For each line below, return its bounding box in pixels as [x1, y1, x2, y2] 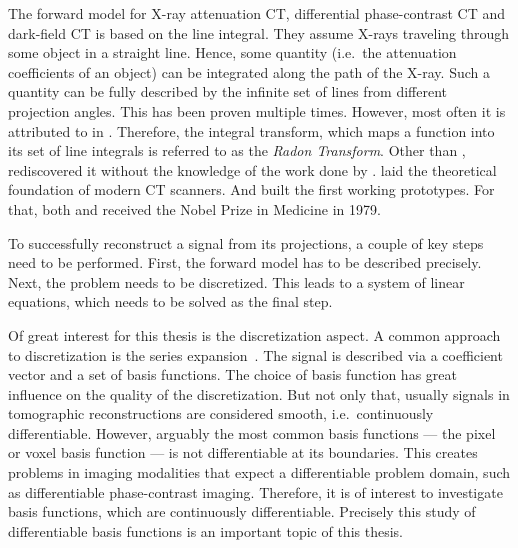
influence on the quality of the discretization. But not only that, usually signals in [8, 383, 510, 404]
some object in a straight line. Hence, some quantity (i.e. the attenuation [8, 42, 457, 63]
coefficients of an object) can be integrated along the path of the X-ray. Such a [8, 61, 490, 82]
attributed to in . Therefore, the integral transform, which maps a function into [8, 120, 495, 141]
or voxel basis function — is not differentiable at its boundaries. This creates [8, 442, 478, 463]
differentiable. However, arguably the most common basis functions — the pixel [8, 422, 496, 443]
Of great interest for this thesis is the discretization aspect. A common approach [8, 324, 501, 345]
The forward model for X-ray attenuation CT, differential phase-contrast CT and [8, 3, 505, 23]
